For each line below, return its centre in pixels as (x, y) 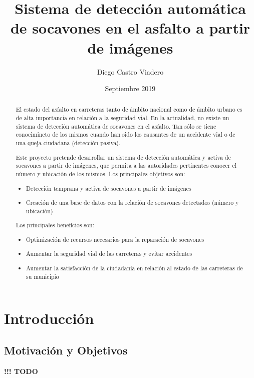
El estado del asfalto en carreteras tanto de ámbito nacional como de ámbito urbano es (129, 109)
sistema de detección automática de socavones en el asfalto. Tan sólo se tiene (116, 126)
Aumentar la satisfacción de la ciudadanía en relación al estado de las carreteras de (135, 268)
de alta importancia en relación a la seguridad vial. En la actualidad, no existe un (122, 118)
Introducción (49, 318)
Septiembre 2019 (130, 88)
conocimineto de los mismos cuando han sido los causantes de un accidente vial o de (125, 134)
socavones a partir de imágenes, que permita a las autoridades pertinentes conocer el (126, 165)
